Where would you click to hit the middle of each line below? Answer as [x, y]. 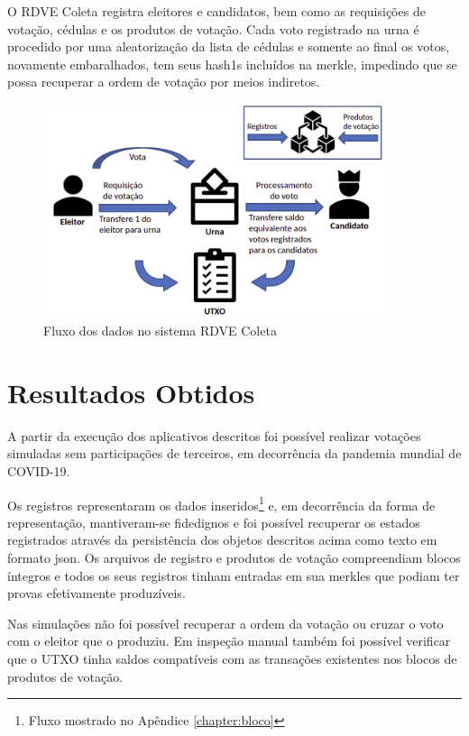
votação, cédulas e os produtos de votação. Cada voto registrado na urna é [213, 28]
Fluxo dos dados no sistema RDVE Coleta [160, 331]
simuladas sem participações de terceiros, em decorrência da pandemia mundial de [234, 453]
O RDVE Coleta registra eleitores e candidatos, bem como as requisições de [216, 11]
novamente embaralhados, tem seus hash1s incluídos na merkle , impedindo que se [232, 64]
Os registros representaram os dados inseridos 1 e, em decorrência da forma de [221, 503]
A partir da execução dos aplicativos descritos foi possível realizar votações [214, 435]
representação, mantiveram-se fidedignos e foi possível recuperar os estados [214, 522]
